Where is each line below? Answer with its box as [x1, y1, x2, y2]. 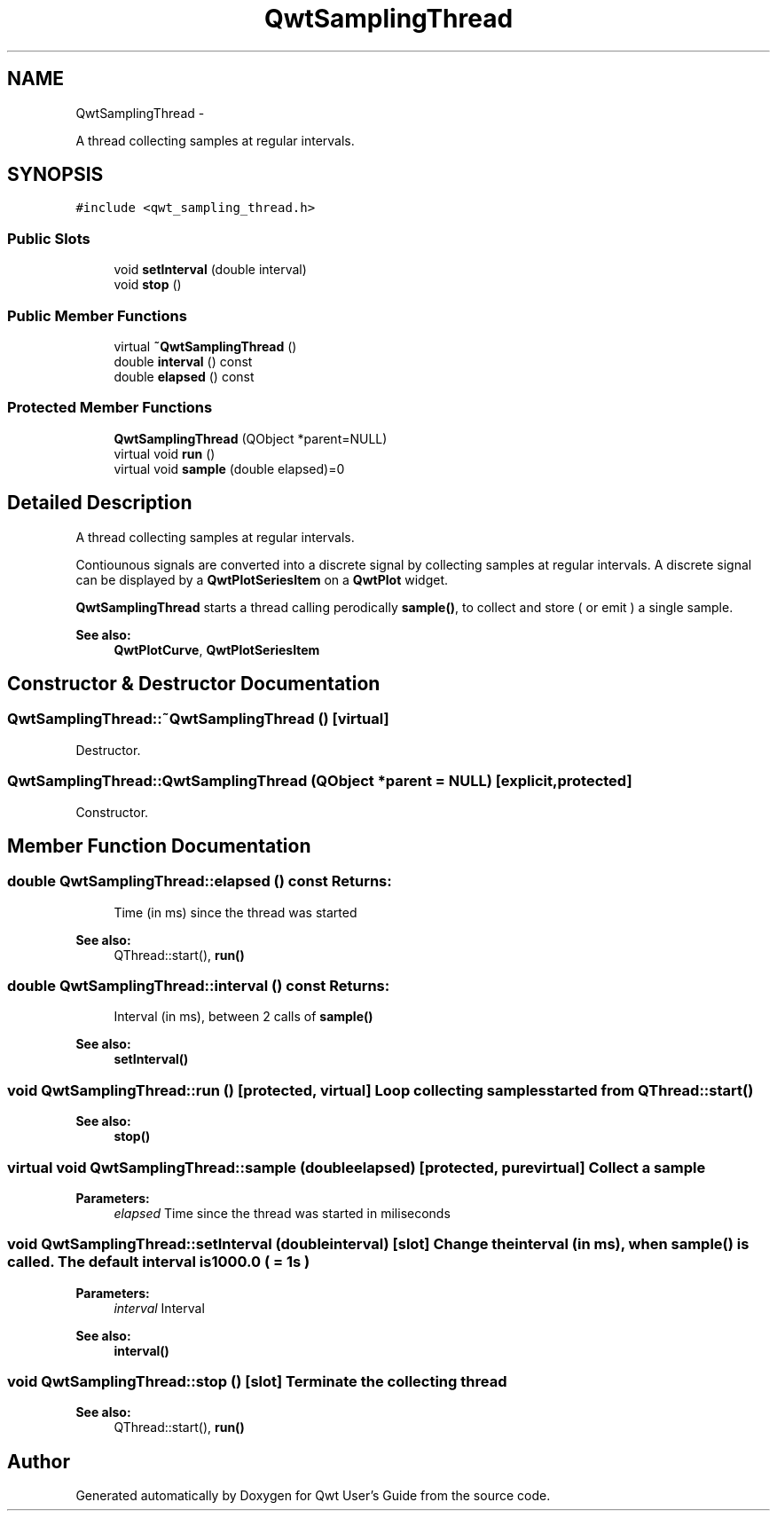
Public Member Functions [7, 306, 187, 325]
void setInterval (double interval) [114, 262, 307, 278]
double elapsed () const [114, 368, 255, 384]
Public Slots [7, 229, 90, 248]
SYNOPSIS [7, 163, 104, 186]
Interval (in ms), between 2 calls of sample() [114, 1009, 373, 1025]
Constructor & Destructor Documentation [7, 672, 381, 695]
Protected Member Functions [7, 398, 213, 417]
